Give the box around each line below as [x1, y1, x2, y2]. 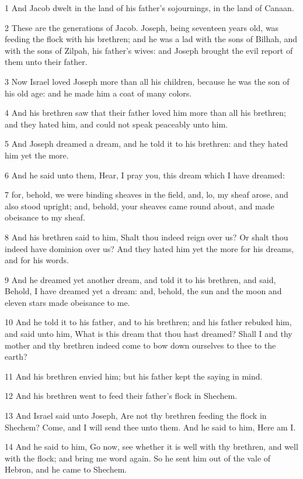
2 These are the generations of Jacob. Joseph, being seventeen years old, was [5, 21, 279, 33]
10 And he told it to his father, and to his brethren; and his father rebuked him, [5, 316, 292, 328]
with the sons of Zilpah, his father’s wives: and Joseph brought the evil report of [5, 44, 293, 56]
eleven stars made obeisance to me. [5, 296, 130, 308]
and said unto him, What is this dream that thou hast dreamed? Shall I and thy [5, 328, 292, 340]
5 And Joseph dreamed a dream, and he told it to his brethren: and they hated [5, 137, 288, 150]
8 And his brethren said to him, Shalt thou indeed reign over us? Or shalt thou [5, 230, 288, 243]
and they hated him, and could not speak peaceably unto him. [5, 118, 228, 130]
